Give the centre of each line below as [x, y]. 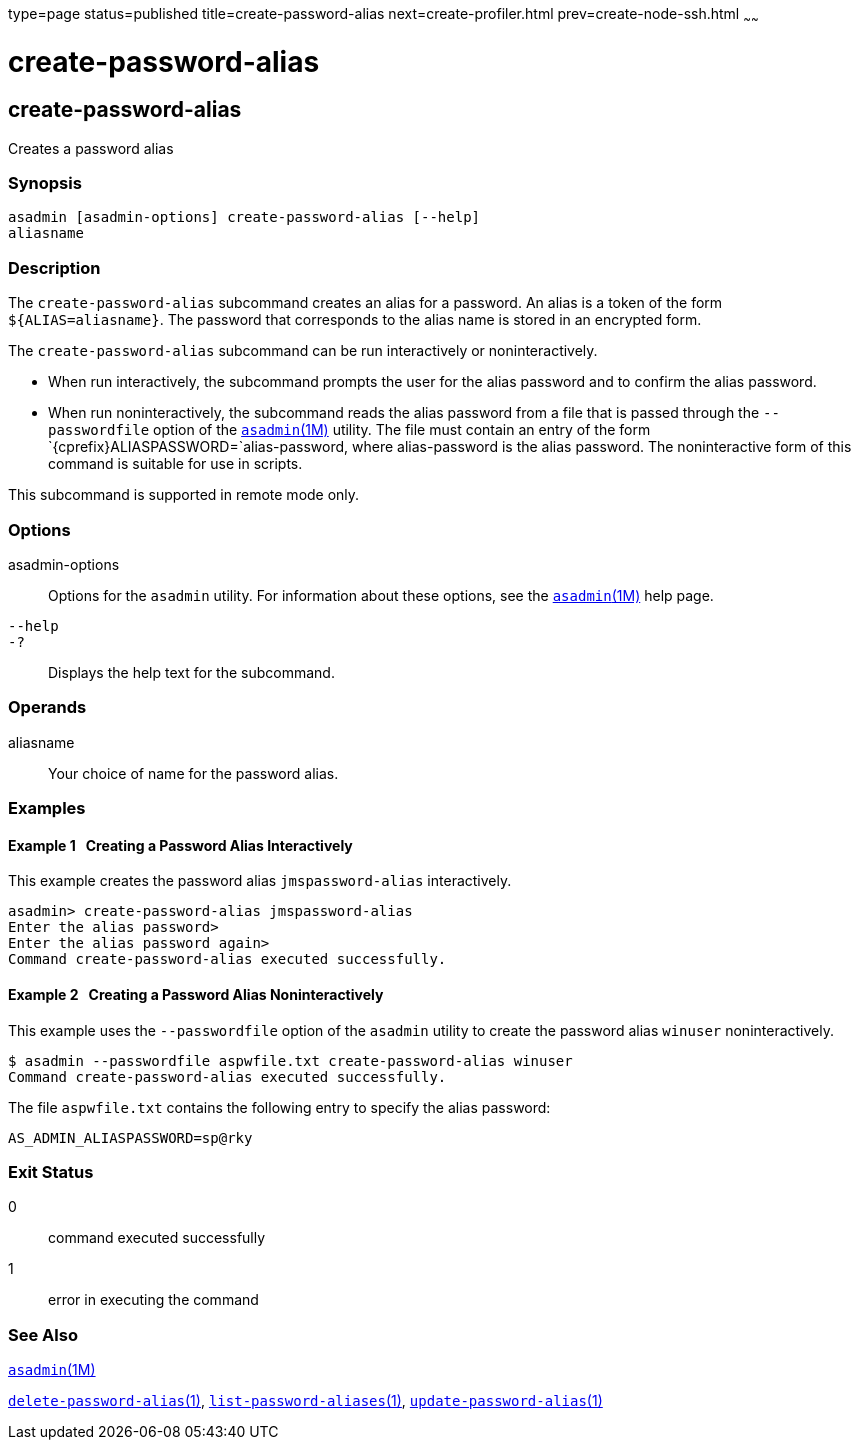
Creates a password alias [91, 148]
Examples [47, 808]
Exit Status [51, 1171]
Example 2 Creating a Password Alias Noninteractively [196, 994]
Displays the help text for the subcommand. [191, 672]
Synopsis [45, 183]
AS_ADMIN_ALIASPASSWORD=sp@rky [130, 1137]
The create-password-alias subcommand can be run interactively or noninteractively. [303, 351]
